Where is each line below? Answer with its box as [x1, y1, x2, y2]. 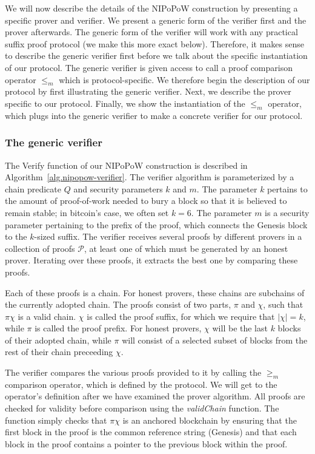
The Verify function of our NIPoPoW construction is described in [5, 158, 248, 171]
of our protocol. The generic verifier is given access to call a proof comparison [5, 61, 293, 73]
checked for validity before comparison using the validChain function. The [5, 402, 279, 415]
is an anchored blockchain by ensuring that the [122, 413, 297, 426]
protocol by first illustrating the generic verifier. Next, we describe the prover [5, 85, 291, 98]
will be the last [212, 322, 268, 334]
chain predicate [5, 182, 61, 195]
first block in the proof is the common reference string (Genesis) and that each [5, 425, 297, 438]
